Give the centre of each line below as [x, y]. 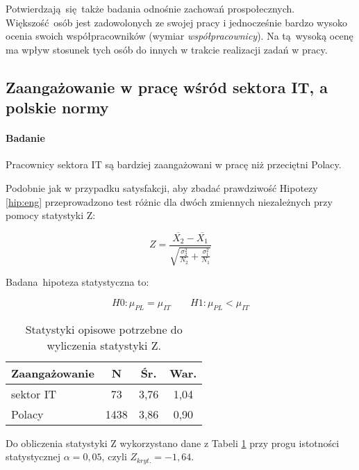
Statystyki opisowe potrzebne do [104, 329]
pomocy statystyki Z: [51, 215]
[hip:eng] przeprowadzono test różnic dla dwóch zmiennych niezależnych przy [169, 201]
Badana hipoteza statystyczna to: [77, 282]
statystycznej [33, 456]
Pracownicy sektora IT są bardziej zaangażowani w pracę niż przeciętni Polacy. [174, 164]
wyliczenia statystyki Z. [104, 345]
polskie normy [57, 107]
